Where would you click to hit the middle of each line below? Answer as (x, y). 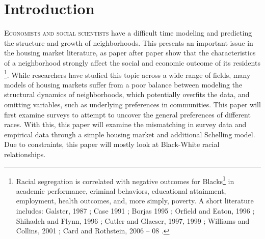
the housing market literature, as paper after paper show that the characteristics (130, 53)
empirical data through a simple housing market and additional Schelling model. (130, 134)
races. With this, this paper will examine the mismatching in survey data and (125, 124)
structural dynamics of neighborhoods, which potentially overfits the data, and (127, 94)
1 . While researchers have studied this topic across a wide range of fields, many (127, 74)
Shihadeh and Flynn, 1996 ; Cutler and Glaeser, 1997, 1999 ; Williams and (133, 220)
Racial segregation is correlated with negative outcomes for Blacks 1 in (125, 180)
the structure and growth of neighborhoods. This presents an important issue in (129, 42)
